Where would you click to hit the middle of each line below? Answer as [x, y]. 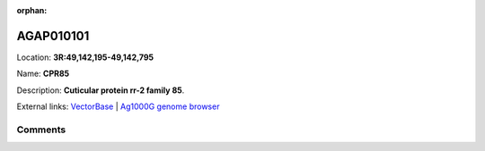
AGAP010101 [53, 36]
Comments [41, 130]
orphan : [32, 10]
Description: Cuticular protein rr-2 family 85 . [101, 90]
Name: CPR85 [43, 74]
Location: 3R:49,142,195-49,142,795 [85, 57]
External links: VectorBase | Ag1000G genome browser [118, 106]
